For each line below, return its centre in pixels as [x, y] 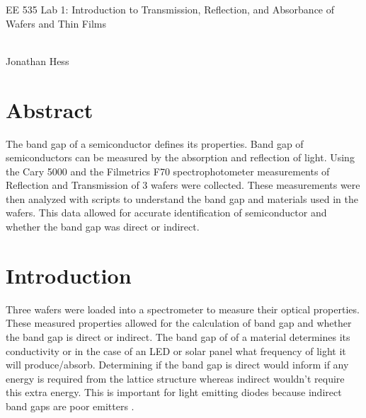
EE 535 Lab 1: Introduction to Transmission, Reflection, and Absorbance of [170, 9]
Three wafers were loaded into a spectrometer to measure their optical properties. [183, 309]
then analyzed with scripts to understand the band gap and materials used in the [182, 198]
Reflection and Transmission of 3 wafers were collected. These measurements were [183, 185]
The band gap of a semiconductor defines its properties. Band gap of [155, 143]
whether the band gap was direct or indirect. [103, 227]
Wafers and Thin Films [56, 23]
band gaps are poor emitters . [70, 406]
